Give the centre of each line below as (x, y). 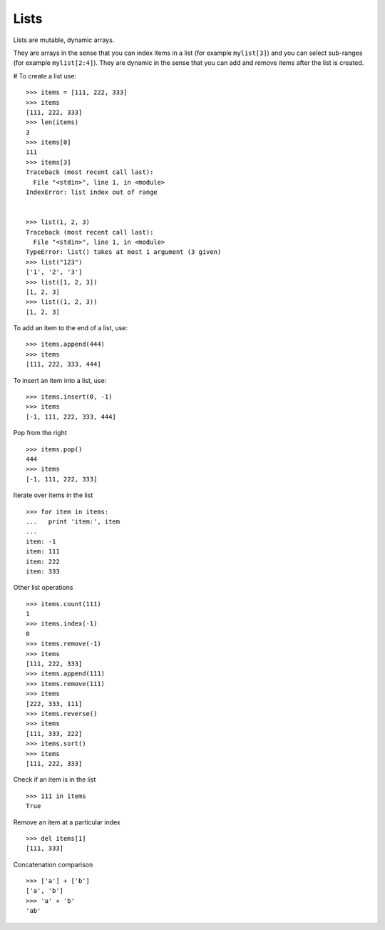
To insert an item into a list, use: (60, 380)
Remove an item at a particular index (67, 822)
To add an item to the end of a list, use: (71, 328)
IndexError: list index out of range (92, 192)
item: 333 (43, 571)
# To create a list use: (45, 76)
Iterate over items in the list (53, 495)
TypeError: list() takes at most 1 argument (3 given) (124, 252)
